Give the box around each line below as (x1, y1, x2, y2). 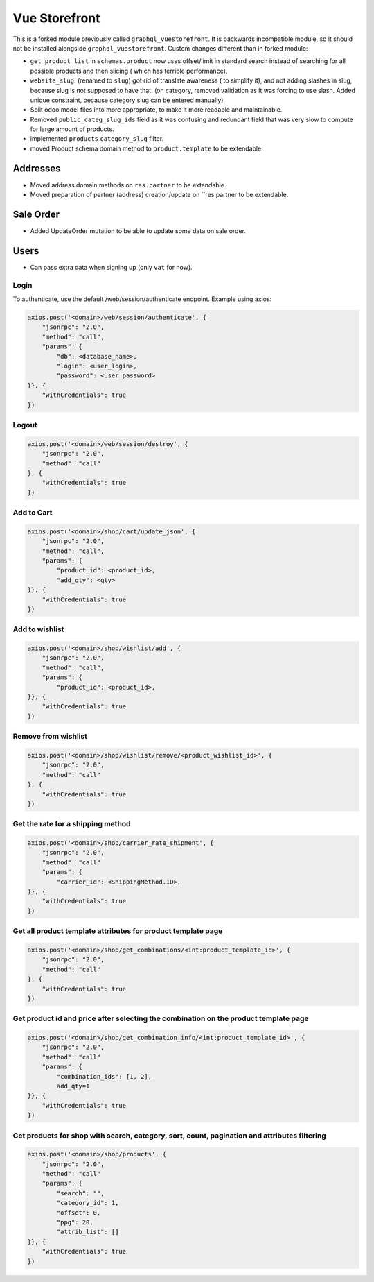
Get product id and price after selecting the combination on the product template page (12, 1014, 309, 1023)
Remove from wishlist (12, 732, 88, 742)
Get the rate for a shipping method (12, 819, 131, 829)
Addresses (12, 162, 62, 174)
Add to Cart (12, 508, 53, 518)
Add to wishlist (12, 624, 64, 634)
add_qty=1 (56, 1082, 90, 1090)
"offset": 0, (56, 1208, 101, 1217)
